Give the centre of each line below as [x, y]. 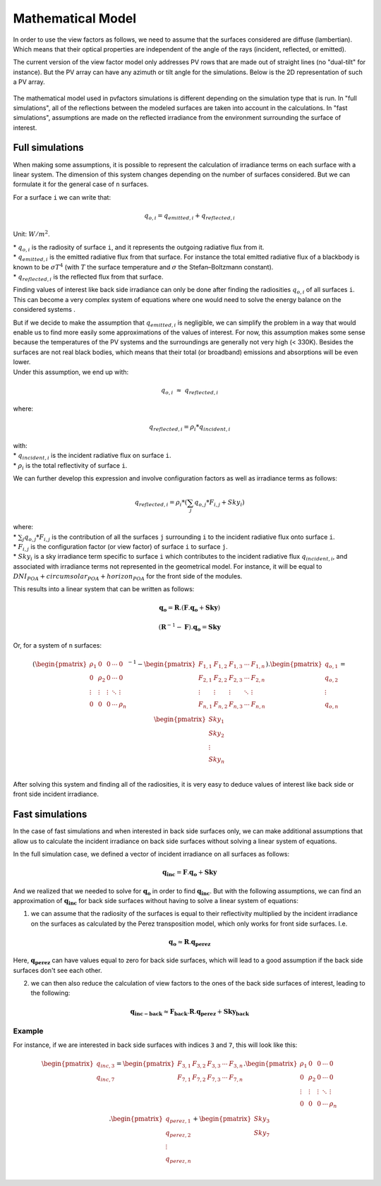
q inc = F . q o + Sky [190, 873]
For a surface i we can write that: [62, 197]
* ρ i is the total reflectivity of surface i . [70, 466]
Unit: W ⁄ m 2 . [32, 234]
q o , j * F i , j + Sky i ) [219, 503]
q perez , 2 [178, 1134]
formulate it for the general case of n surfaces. [81, 184]
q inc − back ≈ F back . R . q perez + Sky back [190, 1012]
